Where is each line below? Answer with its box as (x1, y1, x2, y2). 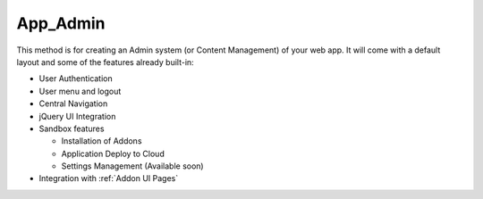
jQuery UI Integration (38, 111, 116, 121)
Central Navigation (38, 98, 108, 109)
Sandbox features (38, 123, 105, 134)
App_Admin (16, 13, 106, 33)
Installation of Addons (61, 136, 142, 146)
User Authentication (38, 73, 114, 84)
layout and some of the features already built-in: (16, 56, 194, 67)
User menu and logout (38, 86, 122, 96)
